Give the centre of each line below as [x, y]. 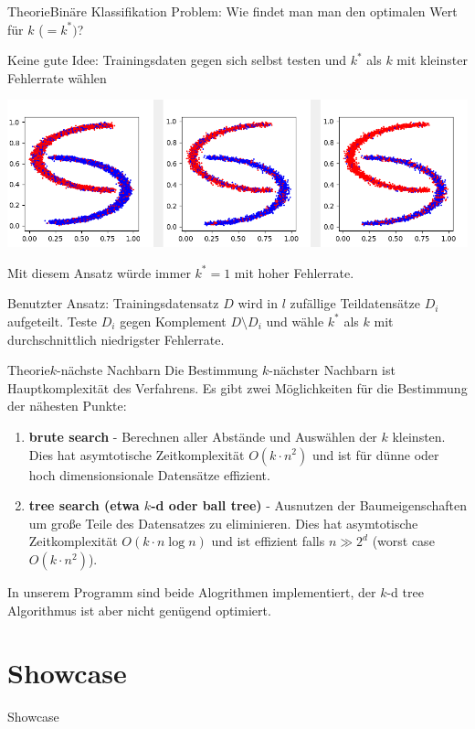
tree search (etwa [84, 505]
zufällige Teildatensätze [355, 303]
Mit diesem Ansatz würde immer [99, 272]
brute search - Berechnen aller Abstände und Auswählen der [203, 436]
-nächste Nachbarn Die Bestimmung [158, 370]
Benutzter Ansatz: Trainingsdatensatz [113, 303]
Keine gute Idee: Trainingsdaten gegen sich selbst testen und [177, 60]
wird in [258, 303]
